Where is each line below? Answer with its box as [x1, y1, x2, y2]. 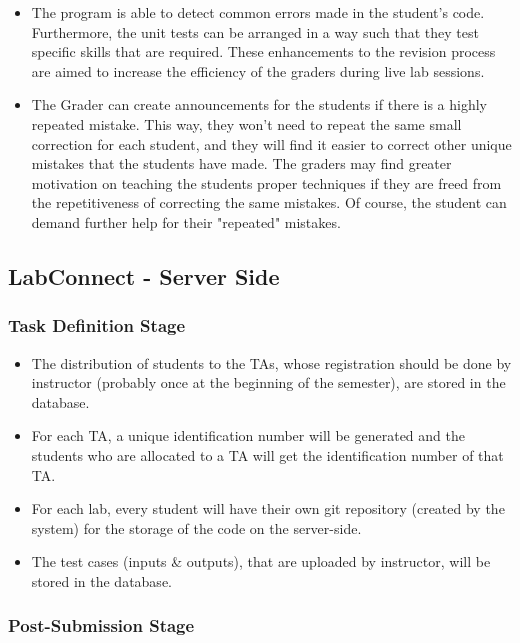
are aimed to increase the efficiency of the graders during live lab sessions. [31, 60, 485, 81]
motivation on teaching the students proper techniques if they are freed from [31, 172, 502, 193]
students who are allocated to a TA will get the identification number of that [31, 444, 504, 465]
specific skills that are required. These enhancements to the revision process [31, 41, 496, 62]
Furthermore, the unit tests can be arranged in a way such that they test [31, 21, 479, 42]
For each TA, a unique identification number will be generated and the [31, 425, 465, 446]
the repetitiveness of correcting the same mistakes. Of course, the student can [31, 192, 507, 213]
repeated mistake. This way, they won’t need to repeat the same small [31, 113, 462, 134]
